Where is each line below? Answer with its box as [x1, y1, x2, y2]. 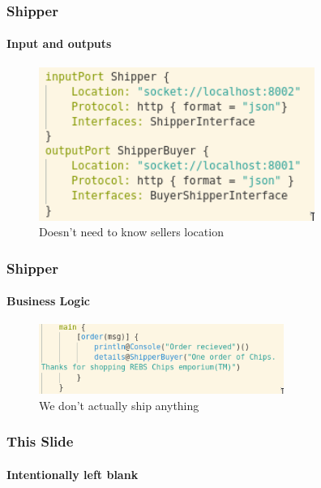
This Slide [6, 431, 74, 451]
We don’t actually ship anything [39, 396, 199, 413]
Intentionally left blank [6, 465, 139, 482]
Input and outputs [6, 35, 112, 52]
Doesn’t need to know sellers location [39, 223, 224, 240]
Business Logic [6, 292, 91, 309]
